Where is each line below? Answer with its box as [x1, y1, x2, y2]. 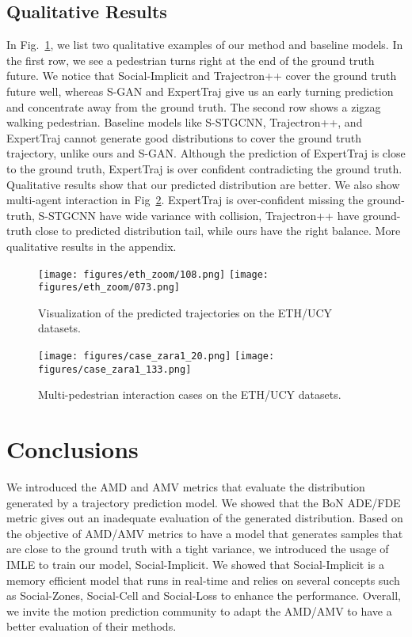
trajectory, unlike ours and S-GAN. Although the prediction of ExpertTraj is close [6, 145, 406, 161]
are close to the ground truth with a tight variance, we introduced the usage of [6, 540, 389, 557]
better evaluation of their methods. [6, 618, 177, 635]
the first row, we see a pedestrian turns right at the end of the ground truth [6, 51, 375, 68]
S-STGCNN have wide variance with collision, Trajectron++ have [38, 207, 360, 223]
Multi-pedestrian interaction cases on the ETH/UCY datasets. [38, 386, 341, 403]
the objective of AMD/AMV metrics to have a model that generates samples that [6, 525, 403, 541]
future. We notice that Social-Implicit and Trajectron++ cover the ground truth [6, 67, 397, 84]
